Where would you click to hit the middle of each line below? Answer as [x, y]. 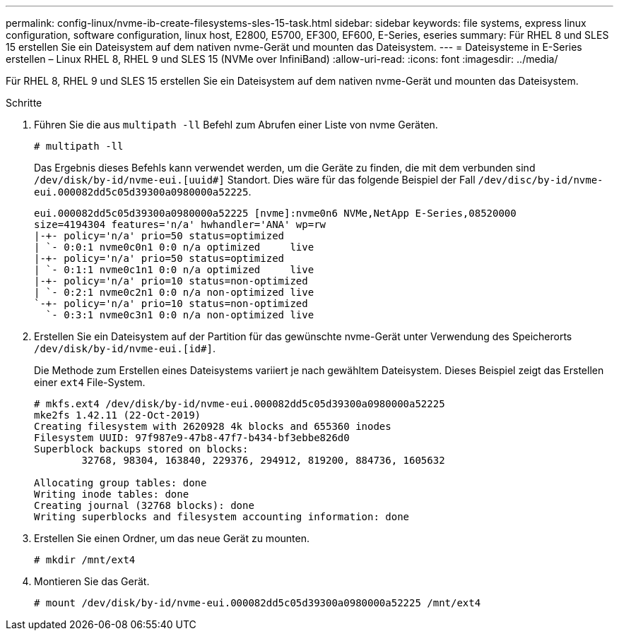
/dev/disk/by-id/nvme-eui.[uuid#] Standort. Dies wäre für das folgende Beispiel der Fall [255, 180]
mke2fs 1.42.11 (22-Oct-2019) [118, 415]
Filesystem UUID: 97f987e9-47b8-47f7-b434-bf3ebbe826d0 [192, 438]
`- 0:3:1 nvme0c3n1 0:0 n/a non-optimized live [180, 315]
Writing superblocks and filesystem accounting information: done [222, 517]
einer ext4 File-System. [90, 382]
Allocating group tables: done [120, 483]
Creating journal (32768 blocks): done [144, 505]
